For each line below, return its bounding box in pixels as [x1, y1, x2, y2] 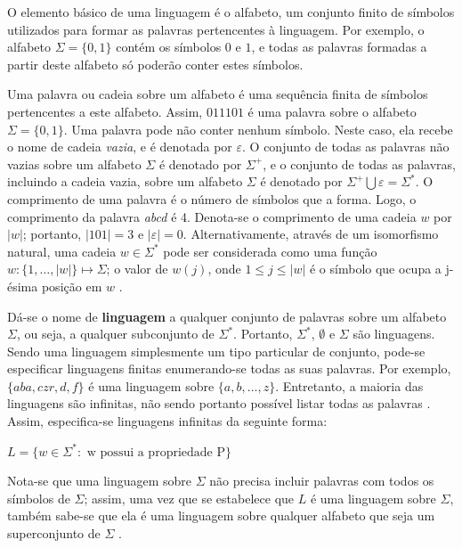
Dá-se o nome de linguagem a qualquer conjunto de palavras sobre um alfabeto [7, 307, 447, 325]
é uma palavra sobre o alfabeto [247, 102, 417, 120]
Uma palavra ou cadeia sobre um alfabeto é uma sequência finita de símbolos [7, 85, 428, 103]
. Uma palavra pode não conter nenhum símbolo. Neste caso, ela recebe [63, 119, 453, 138]
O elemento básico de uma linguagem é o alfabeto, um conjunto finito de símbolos [7, 3, 455, 20]
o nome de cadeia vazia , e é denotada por [7, 137, 232, 156]
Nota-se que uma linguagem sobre [7, 471, 192, 490]
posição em [41, 276, 102, 295]
